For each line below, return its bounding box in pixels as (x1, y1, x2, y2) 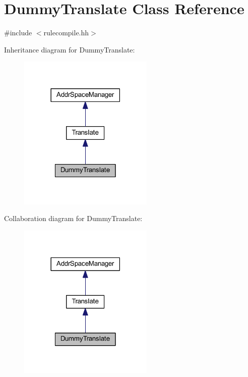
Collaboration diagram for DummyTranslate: (4, 213, 143, 224)
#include (4, 27, 32, 38)
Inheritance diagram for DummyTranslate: (4, 44, 135, 55)
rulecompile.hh (43, 27, 89, 38)
